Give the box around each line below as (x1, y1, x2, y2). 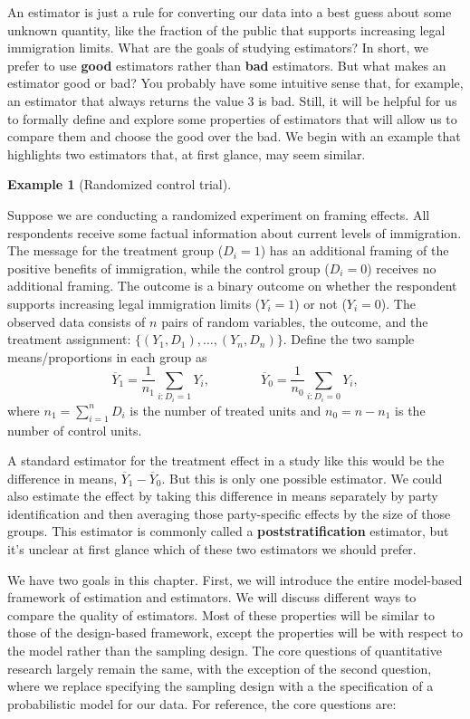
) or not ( (294, 293, 347, 312)
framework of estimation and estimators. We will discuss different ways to (7, 588, 417, 607)
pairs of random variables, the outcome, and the (161, 312, 428, 331)
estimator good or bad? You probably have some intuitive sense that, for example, (7, 73, 464, 92)
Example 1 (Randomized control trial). (7, 175, 232, 194)
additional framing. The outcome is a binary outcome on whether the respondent (7, 276, 457, 295)
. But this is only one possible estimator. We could (161, 468, 443, 487)
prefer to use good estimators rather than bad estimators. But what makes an (7, 55, 446, 74)
